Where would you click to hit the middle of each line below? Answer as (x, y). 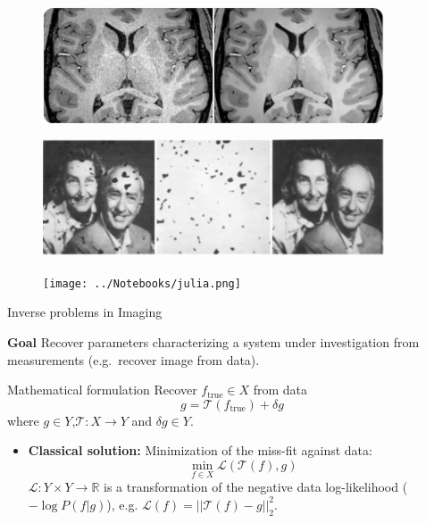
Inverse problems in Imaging (85, 312)
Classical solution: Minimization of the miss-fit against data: (200, 450)
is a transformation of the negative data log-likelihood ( (256, 487)
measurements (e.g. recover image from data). (134, 359)
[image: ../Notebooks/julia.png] (142, 283)
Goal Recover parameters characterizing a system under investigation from (213, 341)
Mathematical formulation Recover (102, 390)
